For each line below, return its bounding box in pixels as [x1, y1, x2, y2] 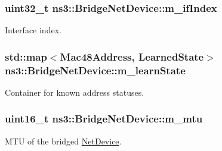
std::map [5, 49, 47, 64]
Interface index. [5, 24, 61, 36]
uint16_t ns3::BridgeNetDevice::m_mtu [5, 111, 203, 126]
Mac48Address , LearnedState [60, 49, 204, 64]
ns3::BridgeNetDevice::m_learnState [5, 62, 186, 77]
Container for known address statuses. [5, 86, 144, 98]
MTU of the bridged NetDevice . [5, 134, 122, 147]
